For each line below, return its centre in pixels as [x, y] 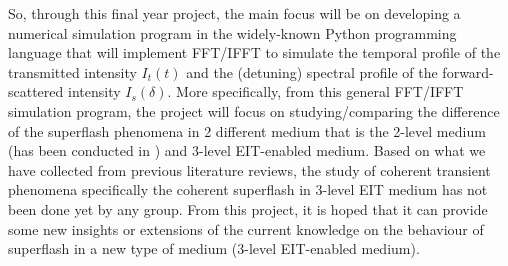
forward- [468, 71]
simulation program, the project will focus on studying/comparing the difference [254, 110]
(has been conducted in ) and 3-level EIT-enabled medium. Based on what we [247, 150]
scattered [36, 91]
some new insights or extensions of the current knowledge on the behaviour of [246, 228]
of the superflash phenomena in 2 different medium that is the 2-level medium [247, 130]
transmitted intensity [72, 71]
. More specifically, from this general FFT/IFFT [315, 91]
